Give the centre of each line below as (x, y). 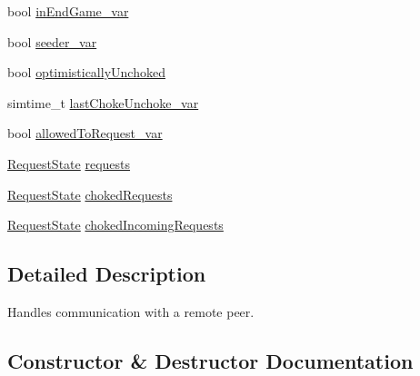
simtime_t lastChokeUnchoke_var (103, 102)
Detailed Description (107, 274)
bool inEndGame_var (68, 11)
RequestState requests (69, 163)
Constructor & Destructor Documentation (210, 360)
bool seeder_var (52, 41)
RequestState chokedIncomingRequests (115, 225)
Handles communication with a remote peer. (131, 311)
